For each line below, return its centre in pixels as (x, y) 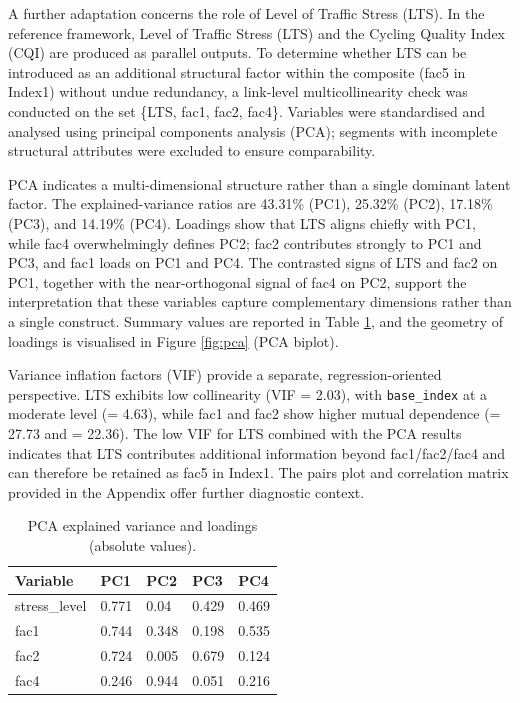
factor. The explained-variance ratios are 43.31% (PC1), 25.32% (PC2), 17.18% (250, 203)
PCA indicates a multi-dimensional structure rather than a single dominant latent (259, 183)
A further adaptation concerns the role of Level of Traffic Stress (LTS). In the (246, 13)
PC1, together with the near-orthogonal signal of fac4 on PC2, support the (237, 281)
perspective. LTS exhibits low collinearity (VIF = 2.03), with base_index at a (248, 393)
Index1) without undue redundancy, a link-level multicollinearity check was (238, 91)
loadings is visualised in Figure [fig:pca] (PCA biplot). (173, 340)
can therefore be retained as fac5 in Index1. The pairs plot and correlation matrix (258, 472)
